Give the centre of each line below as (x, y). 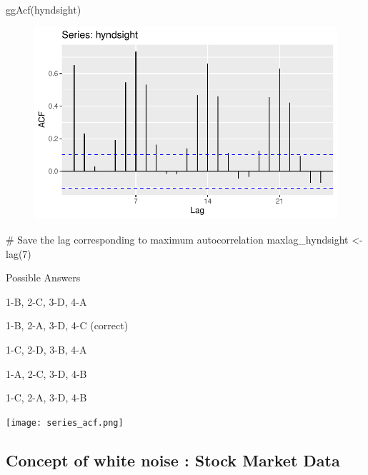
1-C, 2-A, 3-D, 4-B (46, 397)
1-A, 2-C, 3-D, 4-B (46, 373)
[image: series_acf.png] (65, 422)
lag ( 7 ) (19, 253)
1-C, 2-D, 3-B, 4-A (46, 349)
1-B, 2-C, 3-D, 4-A (46, 301)
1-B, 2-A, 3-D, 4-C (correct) (67, 325)
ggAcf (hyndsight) (44, 9)
